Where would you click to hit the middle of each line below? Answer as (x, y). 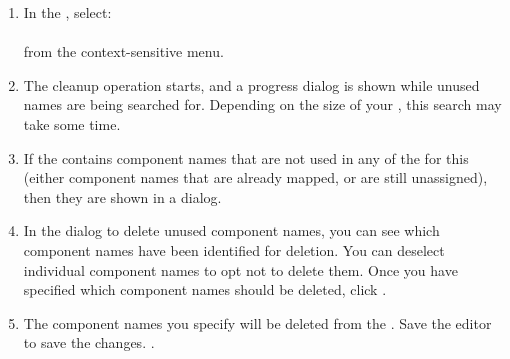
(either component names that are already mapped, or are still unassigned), (255, 177)
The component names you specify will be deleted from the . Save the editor (257, 322)
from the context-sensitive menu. (123, 51)
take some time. (72, 123)
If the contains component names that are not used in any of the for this (246, 157)
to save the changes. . (89, 342)
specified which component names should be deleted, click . (205, 289)
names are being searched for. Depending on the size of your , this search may (262, 104)
